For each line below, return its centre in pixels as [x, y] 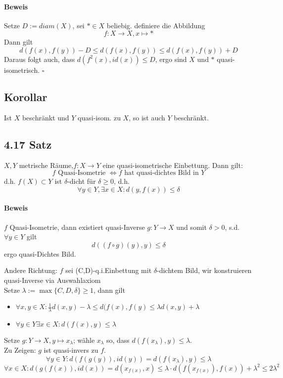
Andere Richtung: [31, 270]
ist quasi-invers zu [71, 350]
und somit [191, 227]
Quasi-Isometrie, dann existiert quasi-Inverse [77, 227]
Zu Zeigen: [20, 350]
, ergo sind [171, 59]
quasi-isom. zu [99, 117]
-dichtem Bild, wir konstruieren [204, 270]
